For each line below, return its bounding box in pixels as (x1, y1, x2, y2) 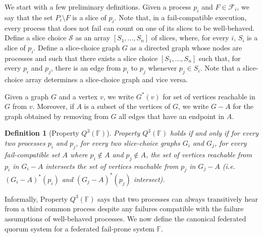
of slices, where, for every (151, 32, 229, 43)
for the (233, 101, 254, 111)
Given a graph (5, 91, 49, 101)
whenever (148, 63, 177, 73)
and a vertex (59, 91, 98, 101)
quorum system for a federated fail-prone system (5, 223, 154, 233)
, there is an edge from (50, 63, 121, 73)
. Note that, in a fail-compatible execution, (114, 12, 247, 22)
